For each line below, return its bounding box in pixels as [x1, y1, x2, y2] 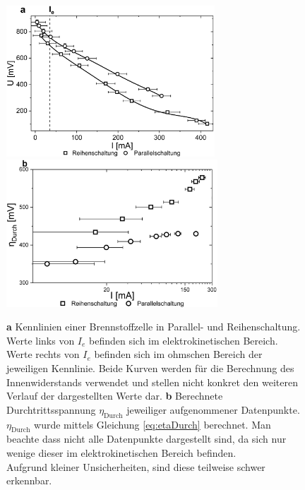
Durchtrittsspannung [6, 402, 96, 417]
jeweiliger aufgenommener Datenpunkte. [126, 402, 300, 417]
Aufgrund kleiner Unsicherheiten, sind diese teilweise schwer [6, 459, 265, 474]
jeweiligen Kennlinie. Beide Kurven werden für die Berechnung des [6, 361, 294, 376]
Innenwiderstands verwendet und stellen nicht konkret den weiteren [6, 374, 298, 389]
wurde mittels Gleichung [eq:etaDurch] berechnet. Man [34, 417, 271, 431]
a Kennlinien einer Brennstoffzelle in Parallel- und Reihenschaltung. [6, 319, 301, 334]
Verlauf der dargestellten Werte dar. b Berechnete [6, 388, 223, 403]
